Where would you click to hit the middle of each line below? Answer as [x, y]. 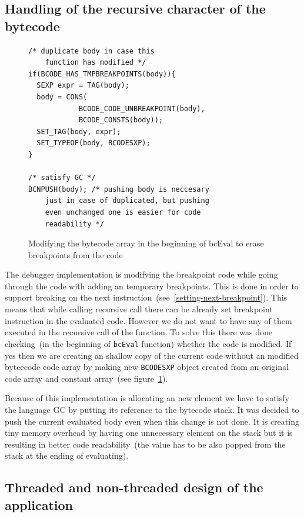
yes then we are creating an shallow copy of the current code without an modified [152, 355]
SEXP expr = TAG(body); [83, 86]
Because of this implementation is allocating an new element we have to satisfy [147, 398]
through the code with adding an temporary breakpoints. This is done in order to [152, 286]
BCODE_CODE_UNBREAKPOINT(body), [142, 109]
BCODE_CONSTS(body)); [121, 120]
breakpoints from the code [76, 254]
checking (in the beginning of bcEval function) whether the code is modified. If [148, 343]
